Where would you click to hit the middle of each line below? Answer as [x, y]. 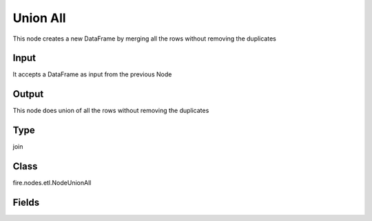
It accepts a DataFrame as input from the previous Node [92, 74]
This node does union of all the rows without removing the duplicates [111, 111]
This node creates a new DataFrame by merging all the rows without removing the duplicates [145, 39]
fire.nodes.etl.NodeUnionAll [52, 183]
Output [28, 94]
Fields [26, 202]
